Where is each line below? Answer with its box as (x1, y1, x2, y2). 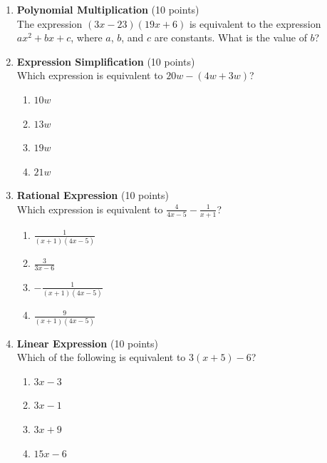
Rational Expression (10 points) (16, 188, 169, 203)
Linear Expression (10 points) (16, 335, 158, 350)
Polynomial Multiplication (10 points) (16, 2, 199, 16)
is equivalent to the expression (189, 16, 321, 31)
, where (71, 30, 103, 45)
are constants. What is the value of (154, 30, 307, 45)
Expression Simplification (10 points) (16, 54, 195, 68)
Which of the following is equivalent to (16, 350, 186, 365)
